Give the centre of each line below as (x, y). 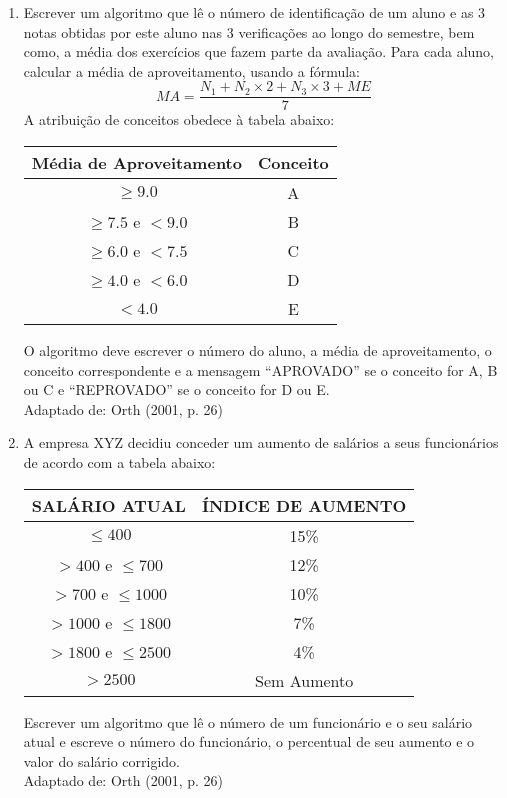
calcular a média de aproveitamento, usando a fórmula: (191, 70)
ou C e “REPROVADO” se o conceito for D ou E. (176, 389)
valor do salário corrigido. (101, 760)
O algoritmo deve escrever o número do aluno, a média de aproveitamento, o (257, 350)
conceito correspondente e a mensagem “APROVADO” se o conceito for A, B (260, 369)
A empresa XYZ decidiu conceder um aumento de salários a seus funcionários (261, 442)
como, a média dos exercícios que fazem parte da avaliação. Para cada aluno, (258, 51)
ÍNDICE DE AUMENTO (304, 505)
